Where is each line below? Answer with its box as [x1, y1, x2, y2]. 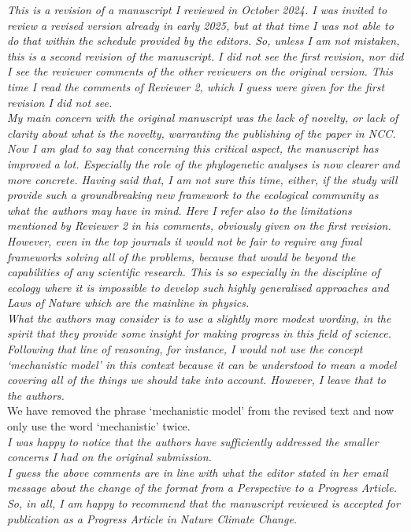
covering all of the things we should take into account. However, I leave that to [7, 371, 386, 388]
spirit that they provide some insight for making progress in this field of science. [7, 325, 391, 342]
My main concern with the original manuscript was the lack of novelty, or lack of [7, 109, 398, 126]
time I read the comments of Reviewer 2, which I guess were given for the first [7, 78, 385, 94]
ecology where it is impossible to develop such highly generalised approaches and [7, 279, 389, 295]
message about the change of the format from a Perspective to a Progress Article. [7, 479, 397, 496]
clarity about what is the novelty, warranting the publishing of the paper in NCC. [7, 124, 396, 141]
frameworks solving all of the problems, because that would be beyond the [7, 248, 356, 264]
